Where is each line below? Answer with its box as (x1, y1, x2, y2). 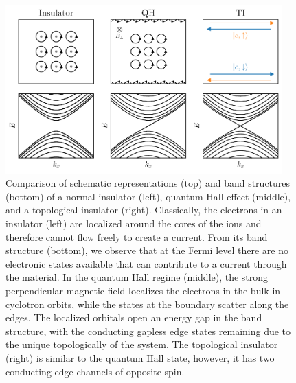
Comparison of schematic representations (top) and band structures (5, 176, 291, 190)
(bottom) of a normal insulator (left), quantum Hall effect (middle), (5, 189, 291, 203)
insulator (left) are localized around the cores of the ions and (5, 216, 262, 230)
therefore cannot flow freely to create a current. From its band (5, 229, 268, 244)
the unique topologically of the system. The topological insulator (5, 337, 278, 351)
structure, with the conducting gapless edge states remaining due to (5, 323, 291, 338)
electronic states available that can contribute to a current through (5, 256, 287, 270)
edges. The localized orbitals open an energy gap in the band (5, 310, 262, 325)
